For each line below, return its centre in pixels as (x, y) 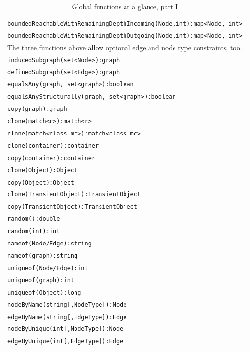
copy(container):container (51, 158)
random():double (34, 219)
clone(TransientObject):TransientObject (74, 195)
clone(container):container (53, 146)
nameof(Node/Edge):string (50, 244)
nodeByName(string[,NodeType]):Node (67, 305)
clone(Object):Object (43, 170)
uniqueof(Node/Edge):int (48, 268)
